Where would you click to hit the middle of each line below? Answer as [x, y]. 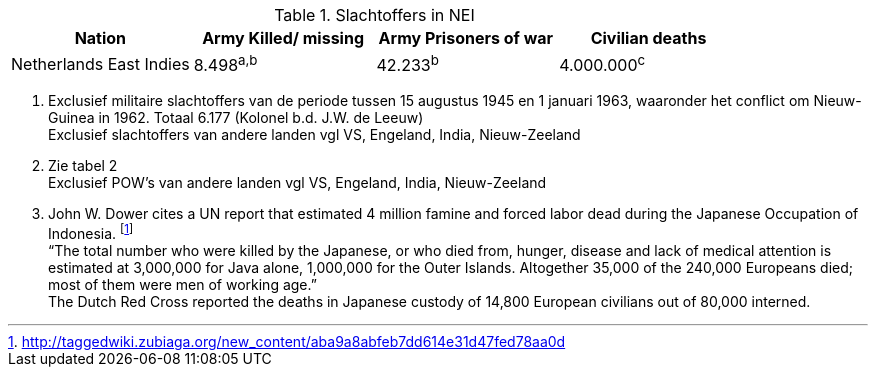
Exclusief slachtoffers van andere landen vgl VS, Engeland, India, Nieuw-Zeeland [314, 135]
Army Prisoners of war [466, 38]
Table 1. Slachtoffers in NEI [374, 15]
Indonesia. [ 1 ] [91, 232]
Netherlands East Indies [100, 63]
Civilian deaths [648, 38]
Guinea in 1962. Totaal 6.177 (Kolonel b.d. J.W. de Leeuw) [236, 118]
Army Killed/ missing [283, 38]
